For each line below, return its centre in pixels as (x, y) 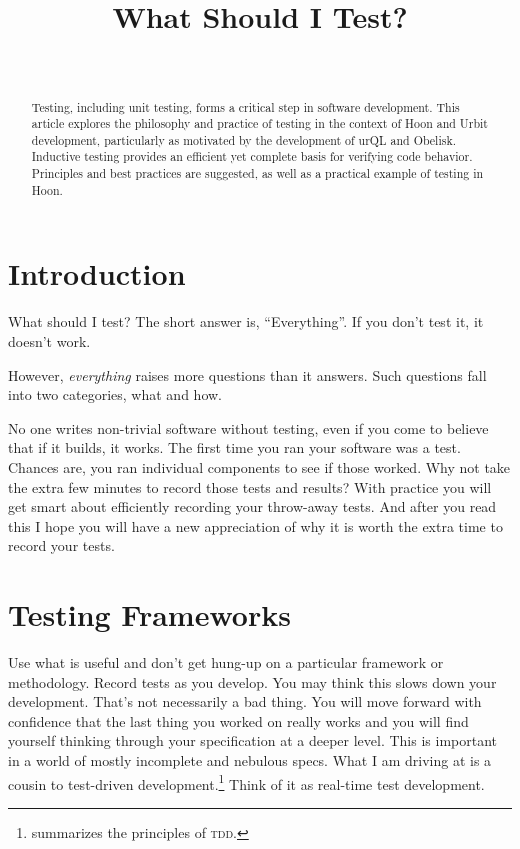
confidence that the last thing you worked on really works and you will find (238, 720)
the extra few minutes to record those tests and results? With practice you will (250, 486)
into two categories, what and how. (115, 394)
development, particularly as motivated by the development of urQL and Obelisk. (243, 139)
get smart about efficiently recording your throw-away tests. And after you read (252, 506)
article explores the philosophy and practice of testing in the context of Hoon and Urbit (259, 123)
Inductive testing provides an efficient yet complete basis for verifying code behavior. (252, 156)
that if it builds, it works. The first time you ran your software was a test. (234, 447)
